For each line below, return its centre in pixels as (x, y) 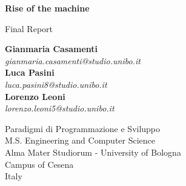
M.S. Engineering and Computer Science (80, 140)
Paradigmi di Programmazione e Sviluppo (83, 128)
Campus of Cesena (39, 164)
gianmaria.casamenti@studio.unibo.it (73, 60)
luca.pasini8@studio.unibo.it (56, 84)
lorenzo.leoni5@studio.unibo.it (60, 108)
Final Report (29, 28)
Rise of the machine (47, 8)
